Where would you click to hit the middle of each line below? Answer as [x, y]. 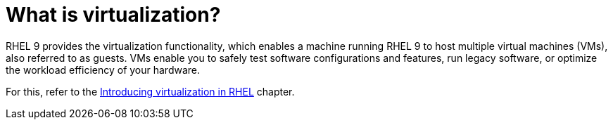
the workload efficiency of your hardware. [103, 70]
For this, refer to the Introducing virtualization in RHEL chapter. [150, 91]
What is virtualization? [113, 15]
